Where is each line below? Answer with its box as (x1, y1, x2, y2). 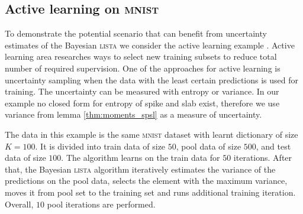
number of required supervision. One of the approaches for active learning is (5, 61, 281, 74)
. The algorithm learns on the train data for (61, 151, 220, 164)
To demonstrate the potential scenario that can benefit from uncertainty (5, 27, 267, 40)
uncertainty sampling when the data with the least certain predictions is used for (5, 73, 298, 86)
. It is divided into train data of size (35, 140, 166, 152)
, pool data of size (176, 140, 241, 152)
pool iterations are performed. (47, 197, 156, 210)
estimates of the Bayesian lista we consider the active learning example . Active (5, 38, 295, 51)
